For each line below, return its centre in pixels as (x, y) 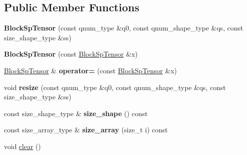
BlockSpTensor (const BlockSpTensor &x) (71, 54)
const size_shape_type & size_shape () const (76, 113)
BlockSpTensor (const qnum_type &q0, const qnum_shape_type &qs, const (123, 28)
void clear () (22, 146)
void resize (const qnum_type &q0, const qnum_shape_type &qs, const (115, 87)
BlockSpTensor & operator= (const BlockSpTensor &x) (90, 70)
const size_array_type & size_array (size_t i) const (86, 130)
